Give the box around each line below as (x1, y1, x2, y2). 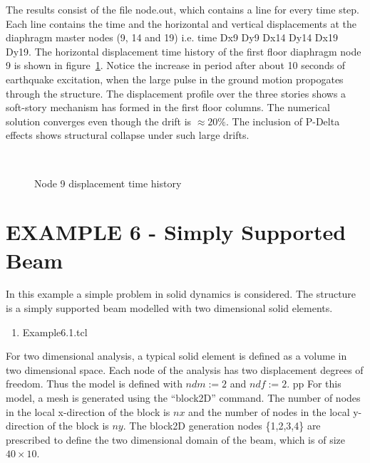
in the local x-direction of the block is (6, 404, 170, 419)
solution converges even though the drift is (6, 113, 192, 128)
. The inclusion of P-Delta (226, 113, 340, 128)
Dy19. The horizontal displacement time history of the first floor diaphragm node (6, 43, 361, 58)
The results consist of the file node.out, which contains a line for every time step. (6, 2, 359, 16)
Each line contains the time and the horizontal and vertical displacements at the (6, 16, 357, 31)
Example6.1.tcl (22, 324, 88, 339)
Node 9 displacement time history (34, 175, 182, 190)
